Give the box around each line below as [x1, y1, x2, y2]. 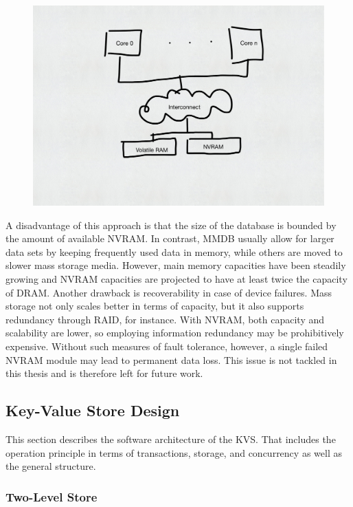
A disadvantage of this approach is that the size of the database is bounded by [5, 217, 337, 232]
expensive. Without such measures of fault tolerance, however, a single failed [5, 339, 328, 354]
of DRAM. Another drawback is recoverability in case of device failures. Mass [5, 285, 332, 299]
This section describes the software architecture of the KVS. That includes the [5, 432, 336, 446]
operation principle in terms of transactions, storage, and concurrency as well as [5, 445, 342, 460]
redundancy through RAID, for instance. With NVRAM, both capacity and [5, 312, 325, 326]
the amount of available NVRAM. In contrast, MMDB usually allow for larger [5, 231, 334, 246]
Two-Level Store [5, 488, 98, 505]
